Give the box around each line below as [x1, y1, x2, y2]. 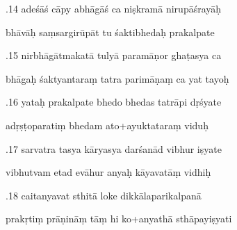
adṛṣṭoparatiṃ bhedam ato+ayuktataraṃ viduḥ [6, 117, 209, 132]
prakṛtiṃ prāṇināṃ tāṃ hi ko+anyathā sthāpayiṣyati [6, 211, 232, 226]
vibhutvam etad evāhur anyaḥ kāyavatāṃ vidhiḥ [6, 165, 211, 179]
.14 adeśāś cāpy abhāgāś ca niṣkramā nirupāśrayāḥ [6, 1, 222, 15]
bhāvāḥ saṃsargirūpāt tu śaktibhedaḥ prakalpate [6, 24, 215, 39]
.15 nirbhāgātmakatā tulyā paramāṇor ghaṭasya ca [6, 48, 222, 63]
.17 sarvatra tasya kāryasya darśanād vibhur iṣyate [6, 141, 222, 156]
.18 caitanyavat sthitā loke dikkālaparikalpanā [6, 188, 202, 202]
